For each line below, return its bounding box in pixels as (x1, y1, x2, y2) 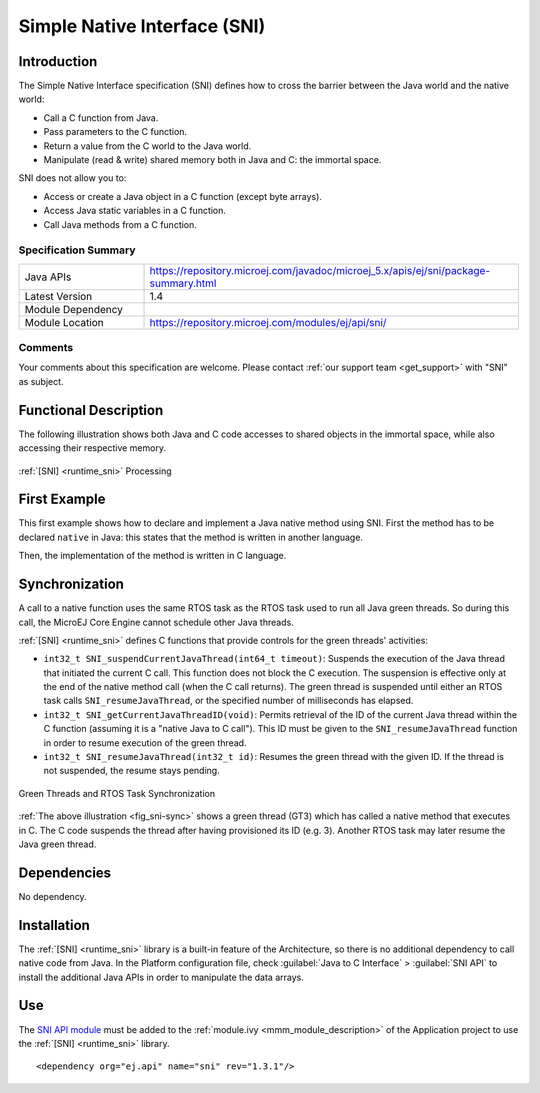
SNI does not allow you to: (18, 172, 127, 184)
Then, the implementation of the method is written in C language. (18, 550, 287, 562)
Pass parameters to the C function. (43, 126, 188, 138)
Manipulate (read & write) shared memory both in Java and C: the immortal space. (43, 154, 382, 166)
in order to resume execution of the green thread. (43, 736, 247, 749)
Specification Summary (18, 243, 136, 257)
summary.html (149, 276, 217, 290)
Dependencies (18, 864, 112, 881)
